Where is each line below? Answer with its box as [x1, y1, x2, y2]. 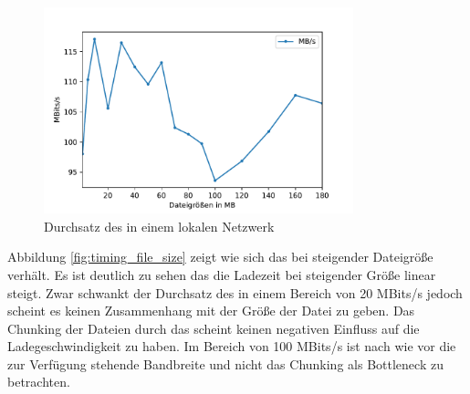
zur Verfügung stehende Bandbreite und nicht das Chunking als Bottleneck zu [7, 354, 444, 373]
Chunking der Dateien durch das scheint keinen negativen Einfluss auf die [7, 318, 420, 337]
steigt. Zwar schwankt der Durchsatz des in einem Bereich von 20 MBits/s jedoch [7, 283, 463, 302]
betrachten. [7, 372, 70, 391]
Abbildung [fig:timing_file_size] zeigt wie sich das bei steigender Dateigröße [7, 247, 433, 266]
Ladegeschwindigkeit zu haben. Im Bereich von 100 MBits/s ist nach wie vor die [7, 337, 456, 356]
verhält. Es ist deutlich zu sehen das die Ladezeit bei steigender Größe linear [7, 264, 436, 284]
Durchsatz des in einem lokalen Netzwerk [44, 216, 275, 235]
